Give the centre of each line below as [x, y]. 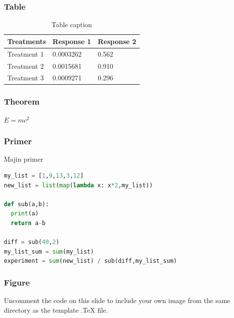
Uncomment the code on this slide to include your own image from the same [117, 300]
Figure [17, 282]
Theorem [22, 101]
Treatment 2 [26, 66]
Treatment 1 [26, 53]
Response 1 [72, 41]
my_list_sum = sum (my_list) [49, 251]
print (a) [25, 214]
